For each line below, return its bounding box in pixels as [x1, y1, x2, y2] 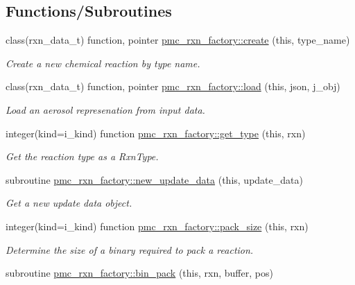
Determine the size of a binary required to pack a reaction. [6, 242, 254, 257]
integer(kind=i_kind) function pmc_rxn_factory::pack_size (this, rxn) [6, 218, 309, 233]
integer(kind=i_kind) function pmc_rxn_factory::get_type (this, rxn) [6, 126, 306, 140]
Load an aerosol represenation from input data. [6, 102, 205, 116]
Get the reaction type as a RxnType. [6, 149, 159, 164]
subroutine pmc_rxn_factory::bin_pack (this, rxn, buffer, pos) [6, 266, 273, 280]
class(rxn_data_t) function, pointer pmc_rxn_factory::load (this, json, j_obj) [6, 79, 340, 94]
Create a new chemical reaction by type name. [6, 55, 200, 70]
